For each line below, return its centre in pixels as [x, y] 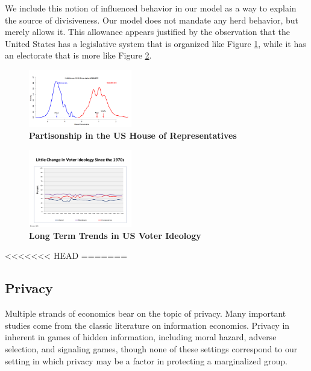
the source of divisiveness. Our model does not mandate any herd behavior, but [152, 20]
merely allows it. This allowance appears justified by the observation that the [147, 32]
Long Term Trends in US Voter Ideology [115, 235]
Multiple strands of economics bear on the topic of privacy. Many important [146, 313]
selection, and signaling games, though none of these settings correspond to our [151, 349]
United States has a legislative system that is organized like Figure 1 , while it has [155, 43]
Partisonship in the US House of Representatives [133, 135]
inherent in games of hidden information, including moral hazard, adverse [141, 337]
